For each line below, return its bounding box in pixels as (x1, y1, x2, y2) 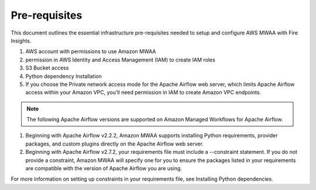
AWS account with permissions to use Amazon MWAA (25, 48, 156, 55)
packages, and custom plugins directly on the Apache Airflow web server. (25, 140, 204, 147)
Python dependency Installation (25, 72, 102, 80)
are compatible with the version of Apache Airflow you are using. (25, 165, 183, 172)
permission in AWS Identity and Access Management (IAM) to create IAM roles (25, 56, 216, 63)
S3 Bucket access (25, 64, 69, 71)
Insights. (11, 37, 32, 44)
